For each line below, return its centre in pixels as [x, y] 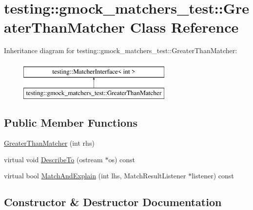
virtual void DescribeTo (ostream [53, 159]
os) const [122, 159]
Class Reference [184, 27]
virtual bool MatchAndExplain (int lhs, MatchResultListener [95, 176]
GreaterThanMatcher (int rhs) [49, 143]
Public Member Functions [71, 123]
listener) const [213, 176]
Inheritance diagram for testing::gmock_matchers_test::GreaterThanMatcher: [121, 50]
